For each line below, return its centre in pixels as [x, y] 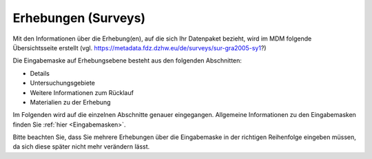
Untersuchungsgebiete [63, 83]
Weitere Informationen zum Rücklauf [82, 92]
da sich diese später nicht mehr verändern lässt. [81, 147]
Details [40, 73]
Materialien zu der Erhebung [70, 102]
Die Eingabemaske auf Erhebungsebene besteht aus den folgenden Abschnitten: [127, 61]
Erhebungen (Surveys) [79, 18]
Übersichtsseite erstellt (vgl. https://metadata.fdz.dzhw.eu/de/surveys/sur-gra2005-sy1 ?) [139, 47]
